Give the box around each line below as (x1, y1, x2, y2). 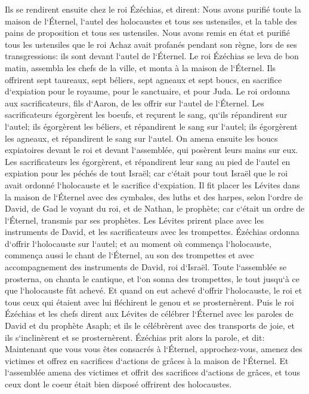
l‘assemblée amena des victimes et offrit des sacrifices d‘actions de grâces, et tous (5, 366, 301, 378)
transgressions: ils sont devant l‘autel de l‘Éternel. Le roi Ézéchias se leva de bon (5, 50, 299, 62)
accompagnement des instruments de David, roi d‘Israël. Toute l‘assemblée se (5, 261, 287, 273)
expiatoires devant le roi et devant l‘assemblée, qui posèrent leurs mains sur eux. (5, 143, 298, 156)
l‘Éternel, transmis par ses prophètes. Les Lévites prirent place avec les (5, 213, 264, 226)
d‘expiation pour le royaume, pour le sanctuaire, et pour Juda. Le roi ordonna (5, 85, 290, 97)
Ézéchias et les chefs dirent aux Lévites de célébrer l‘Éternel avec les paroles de (5, 307, 293, 320)
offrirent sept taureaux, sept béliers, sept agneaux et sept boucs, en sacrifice (5, 73, 282, 85)
